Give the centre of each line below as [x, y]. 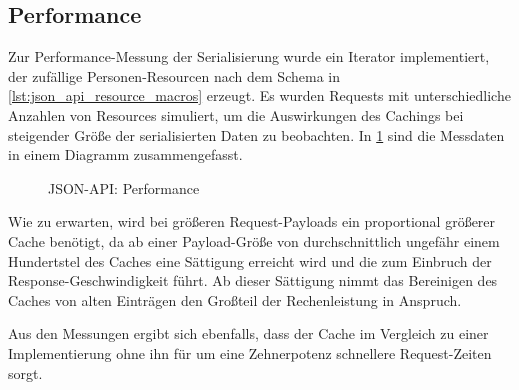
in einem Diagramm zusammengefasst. [125, 154]
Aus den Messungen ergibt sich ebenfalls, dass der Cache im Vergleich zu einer [248, 333]
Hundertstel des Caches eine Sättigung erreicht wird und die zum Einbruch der [250, 260]
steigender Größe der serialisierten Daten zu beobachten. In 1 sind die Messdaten [256, 134]
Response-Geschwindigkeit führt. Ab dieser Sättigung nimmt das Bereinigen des [253, 280]
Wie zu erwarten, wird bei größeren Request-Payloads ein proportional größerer [252, 221]
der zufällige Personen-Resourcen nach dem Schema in [174, 75]
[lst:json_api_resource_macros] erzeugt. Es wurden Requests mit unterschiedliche [259, 95]
